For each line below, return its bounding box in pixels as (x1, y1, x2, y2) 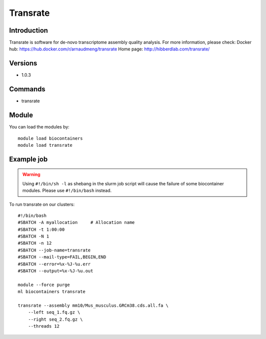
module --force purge (18, 282, 70, 288)
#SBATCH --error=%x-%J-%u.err (18, 261, 91, 267)
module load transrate (18, 142, 73, 148)
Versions (9, 59, 37, 68)
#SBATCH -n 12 (18, 240, 52, 246)
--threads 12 (28, 324, 60, 329)
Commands (9, 85, 46, 93)
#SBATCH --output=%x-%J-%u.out (18, 268, 94, 274)
